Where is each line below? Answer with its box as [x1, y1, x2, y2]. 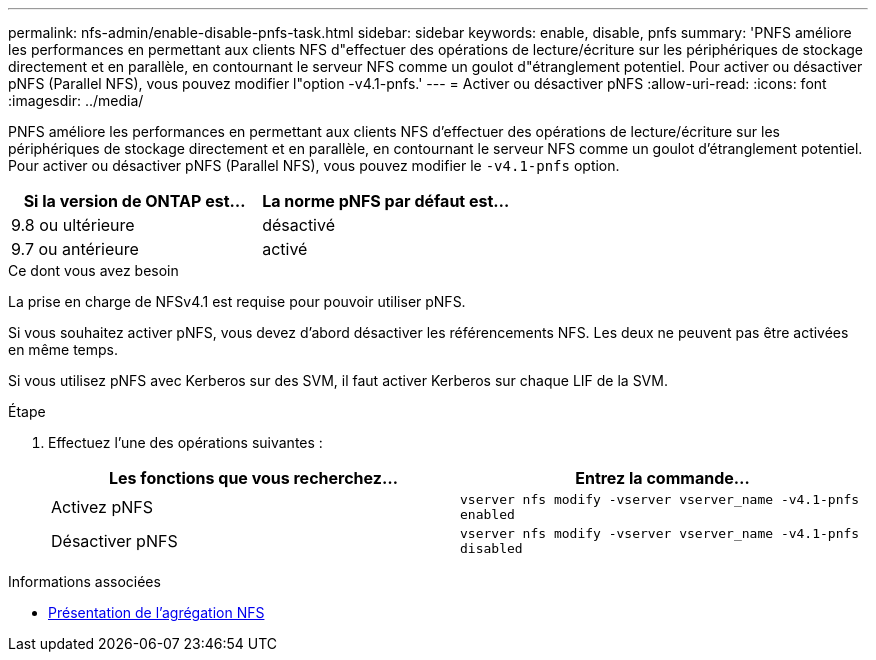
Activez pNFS [51, 497, 153, 517]
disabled [460, 541, 523, 556]
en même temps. [8, 341, 119, 358]
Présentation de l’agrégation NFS [48, 604, 265, 621]
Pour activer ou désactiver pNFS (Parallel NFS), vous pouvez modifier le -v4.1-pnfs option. [8, 157, 620, 174]
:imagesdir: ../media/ [8, 92, 144, 109]
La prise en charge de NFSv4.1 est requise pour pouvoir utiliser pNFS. [8, 293, 466, 310]
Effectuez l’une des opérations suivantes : [48, 434, 323, 451]
